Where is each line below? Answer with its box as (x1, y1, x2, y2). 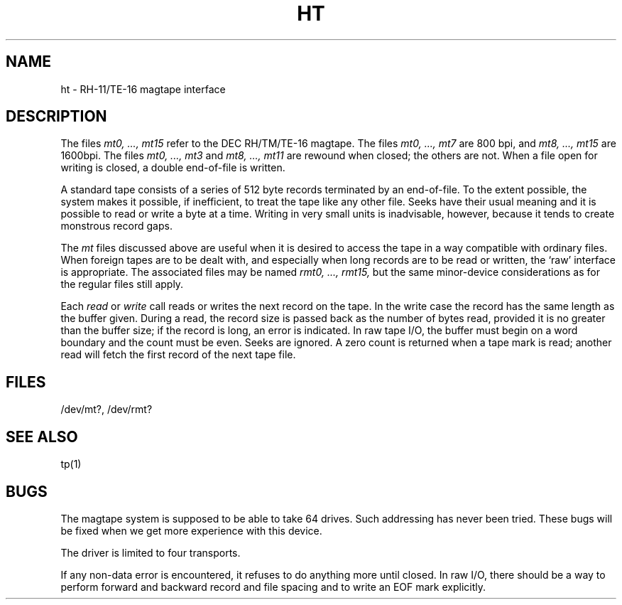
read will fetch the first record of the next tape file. (60, 348, 296, 361)
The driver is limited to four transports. (60, 546, 241, 559)
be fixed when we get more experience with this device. (60, 524, 322, 537)
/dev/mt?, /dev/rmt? (60, 403, 153, 416)
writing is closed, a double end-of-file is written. (60, 161, 285, 174)
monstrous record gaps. (60, 220, 173, 232)
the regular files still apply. (60, 278, 184, 291)
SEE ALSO (6, 427, 78, 446)
